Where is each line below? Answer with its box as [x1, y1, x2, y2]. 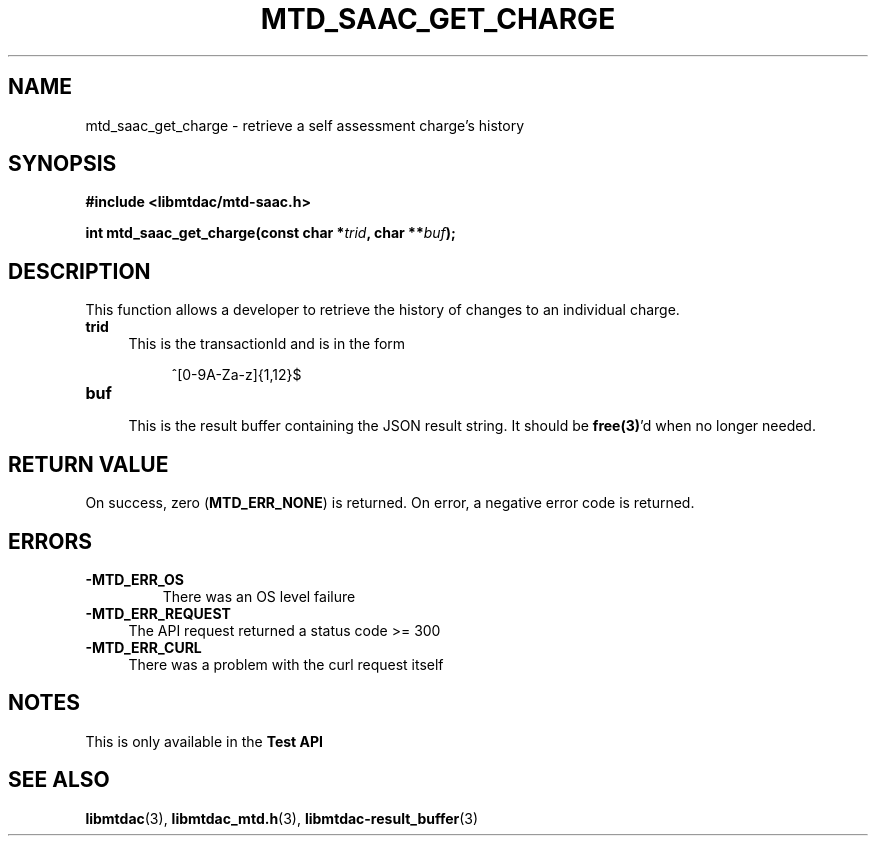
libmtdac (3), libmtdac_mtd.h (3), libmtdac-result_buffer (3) [85, 809, 479, 827]
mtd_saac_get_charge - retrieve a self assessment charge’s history [85, 116, 525, 134]
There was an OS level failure [162, 587, 356, 605]
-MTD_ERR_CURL [85, 638, 202, 656]
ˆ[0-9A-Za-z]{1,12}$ [171, 366, 302, 384]
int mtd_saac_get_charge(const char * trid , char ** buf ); [85, 224, 456, 242]
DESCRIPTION [8, 258, 151, 284]
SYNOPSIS [8, 151, 117, 177]
